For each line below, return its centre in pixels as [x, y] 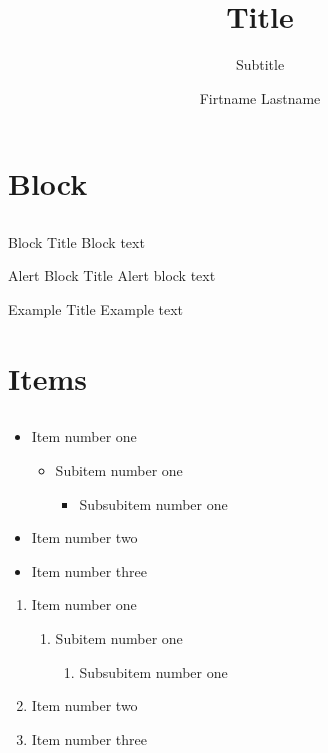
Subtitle [260, 64]
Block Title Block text [76, 241]
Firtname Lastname [260, 97]
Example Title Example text [96, 309]
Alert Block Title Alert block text [112, 275]
